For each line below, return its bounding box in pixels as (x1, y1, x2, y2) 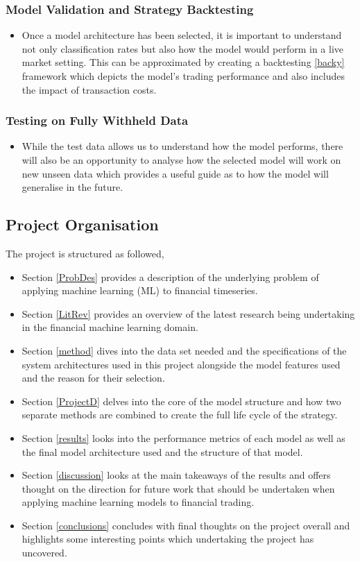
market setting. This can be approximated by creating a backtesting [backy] (22, 55, 345, 69)
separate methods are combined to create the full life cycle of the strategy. (22, 407, 338, 422)
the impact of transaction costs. (22, 82, 157, 96)
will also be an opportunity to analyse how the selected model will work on (22, 153, 341, 167)
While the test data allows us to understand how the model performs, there (22, 139, 343, 153)
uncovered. (22, 545, 67, 560)
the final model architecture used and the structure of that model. (22, 444, 303, 459)
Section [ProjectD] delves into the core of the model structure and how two (22, 393, 341, 408)
